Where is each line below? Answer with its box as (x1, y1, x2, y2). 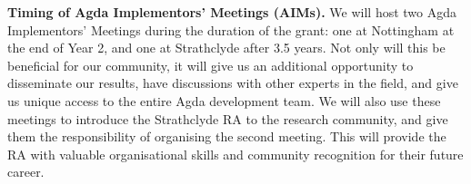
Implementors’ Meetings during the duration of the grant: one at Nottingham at (7, 20, 455, 39)
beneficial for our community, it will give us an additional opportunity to (7, 55, 414, 74)
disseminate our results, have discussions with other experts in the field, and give (7, 73, 458, 92)
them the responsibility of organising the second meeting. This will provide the (7, 127, 446, 146)
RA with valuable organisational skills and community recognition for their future (7, 144, 464, 163)
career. (7, 162, 45, 181)
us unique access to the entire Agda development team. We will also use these (7, 91, 441, 110)
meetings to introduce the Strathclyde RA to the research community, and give (7, 109, 448, 128)
